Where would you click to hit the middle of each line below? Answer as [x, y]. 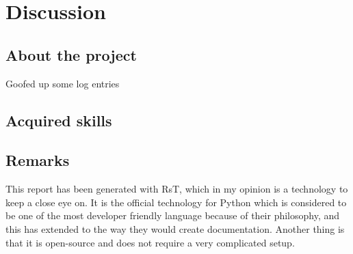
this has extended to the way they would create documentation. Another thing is [175, 228]
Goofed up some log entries [63, 83]
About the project [71, 54]
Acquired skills [59, 120]
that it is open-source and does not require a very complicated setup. [150, 242]
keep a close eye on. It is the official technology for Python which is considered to [176, 202]
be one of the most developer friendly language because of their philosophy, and [173, 215]
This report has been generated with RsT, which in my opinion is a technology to [177, 189]
